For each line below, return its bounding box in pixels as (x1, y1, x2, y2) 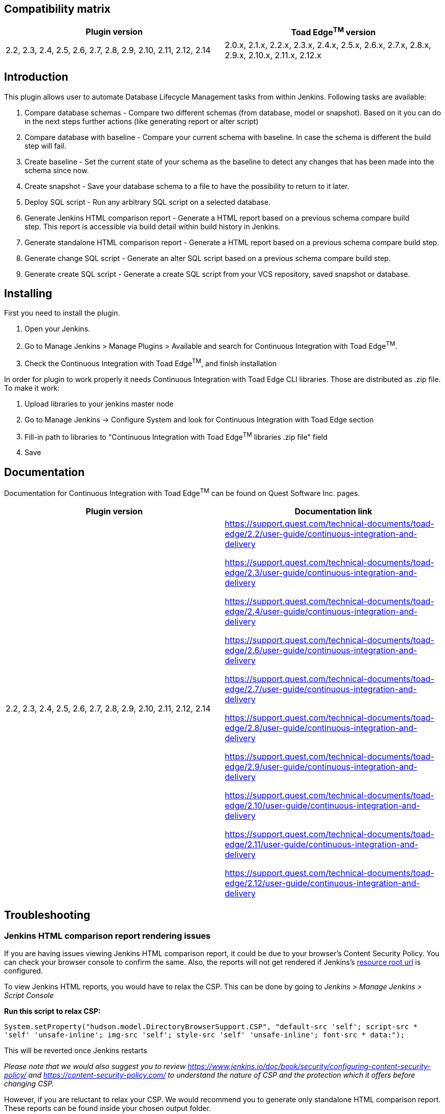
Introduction (4, 70, 68, 84)
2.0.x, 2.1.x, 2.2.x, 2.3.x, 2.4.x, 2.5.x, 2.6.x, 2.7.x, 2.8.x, (225, 39, 431, 50)
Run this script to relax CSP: (4, 1007, 101, 1016)
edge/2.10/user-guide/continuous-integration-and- (225, 800, 420, 811)
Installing (4, 287, 53, 300)
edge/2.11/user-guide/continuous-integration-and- (225, 839, 418, 849)
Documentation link (294, 506, 372, 516)
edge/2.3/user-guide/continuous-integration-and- (225, 567, 417, 578)
